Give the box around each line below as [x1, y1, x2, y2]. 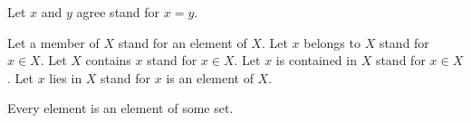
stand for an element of [118, 33, 247, 52]
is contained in [275, 51, 357, 70]
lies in [49, 68, 82, 87]
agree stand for [76, 3, 160, 21]
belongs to [303, 33, 360, 52]
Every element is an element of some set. [7, 99, 234, 118]
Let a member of [7, 33, 100, 52]
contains [85, 51, 131, 70]
